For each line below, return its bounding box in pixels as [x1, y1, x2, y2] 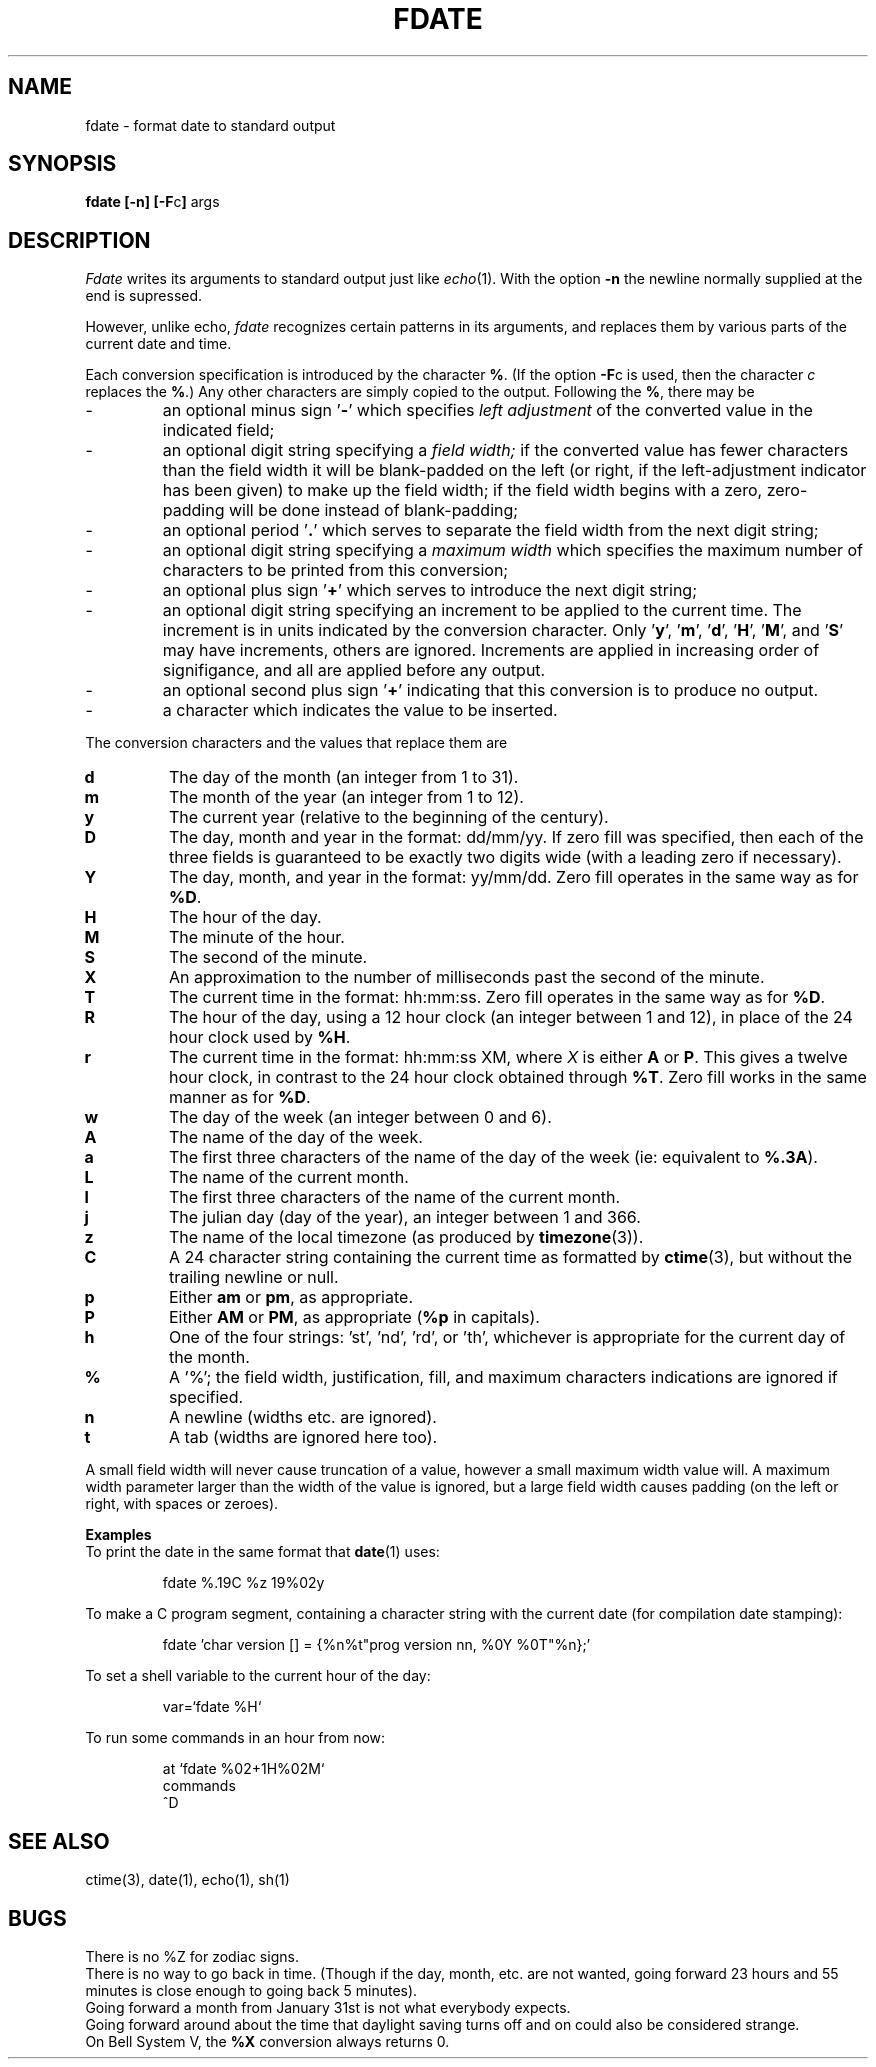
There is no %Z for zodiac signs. [85, 1947, 299, 1965]
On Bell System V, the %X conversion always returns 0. [85, 2032, 450, 2050]
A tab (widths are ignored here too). [168, 1427, 438, 1448]
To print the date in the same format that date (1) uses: [85, 1543, 440, 1561]
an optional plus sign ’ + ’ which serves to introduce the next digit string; [162, 580, 697, 601]
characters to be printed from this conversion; [162, 560, 509, 581]
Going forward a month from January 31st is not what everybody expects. [85, 1998, 571, 2016]
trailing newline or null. [168, 1267, 339, 1288]
